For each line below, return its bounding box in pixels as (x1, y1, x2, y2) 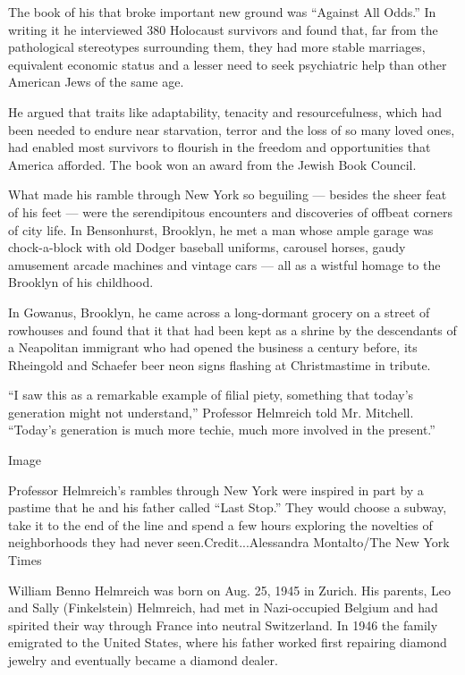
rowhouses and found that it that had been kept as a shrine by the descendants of (8, 320, 457, 339)
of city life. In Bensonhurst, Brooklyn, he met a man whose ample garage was (8, 220, 434, 239)
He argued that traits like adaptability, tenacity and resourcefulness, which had (8, 102, 443, 121)
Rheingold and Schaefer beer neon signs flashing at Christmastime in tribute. (8, 355, 431, 374)
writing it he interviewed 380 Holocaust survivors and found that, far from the (8, 20, 438, 38)
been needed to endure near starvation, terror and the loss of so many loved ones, (8, 120, 455, 139)
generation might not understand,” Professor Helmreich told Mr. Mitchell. (8, 402, 414, 421)
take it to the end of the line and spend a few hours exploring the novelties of (8, 515, 433, 534)
